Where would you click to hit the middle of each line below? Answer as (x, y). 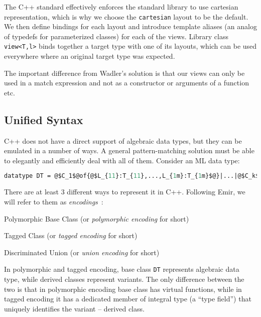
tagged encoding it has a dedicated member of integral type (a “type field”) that (128, 299)
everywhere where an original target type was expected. (90, 56)
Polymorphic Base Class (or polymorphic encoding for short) (97, 218)
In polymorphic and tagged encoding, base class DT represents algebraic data (122, 269)
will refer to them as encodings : (54, 201)
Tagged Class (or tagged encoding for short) (71, 235)
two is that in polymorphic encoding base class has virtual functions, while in (123, 289)
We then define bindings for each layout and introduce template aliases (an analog (130, 26)
